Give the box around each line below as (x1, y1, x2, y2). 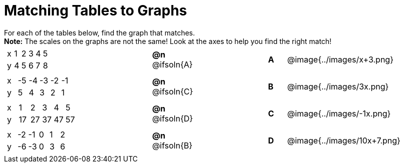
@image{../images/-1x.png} (287, 108, 391, 118)
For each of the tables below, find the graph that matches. (4, 28, 195, 37)
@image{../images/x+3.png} (287, 54, 393, 64)
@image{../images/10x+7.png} (287, 135, 400, 145)
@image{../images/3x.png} (287, 81, 389, 91)
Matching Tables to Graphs (4, 2, 187, 19)
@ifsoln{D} (152, 113, 193, 123)
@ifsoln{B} (152, 140, 193, 150)
